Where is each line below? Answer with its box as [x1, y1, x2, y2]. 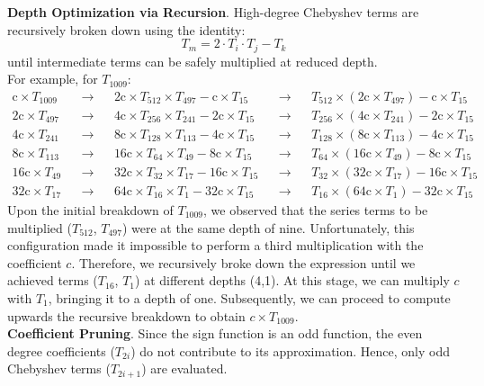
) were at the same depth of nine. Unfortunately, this [121, 218, 415, 237]
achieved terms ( [7, 271, 98, 290]
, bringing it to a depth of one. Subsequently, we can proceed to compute [48, 288, 451, 307]
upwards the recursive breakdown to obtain [7, 306, 246, 325]
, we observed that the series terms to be [203, 201, 428, 220]
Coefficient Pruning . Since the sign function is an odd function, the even [7, 324, 423, 343]
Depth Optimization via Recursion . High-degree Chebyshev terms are [7, 3, 419, 21]
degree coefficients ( [7, 341, 115, 360]
